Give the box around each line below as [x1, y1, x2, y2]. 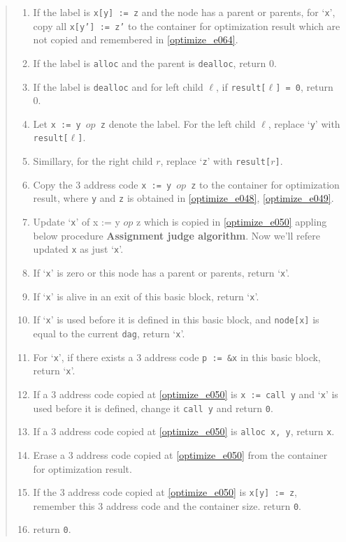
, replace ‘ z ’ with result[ [160, 154, 271, 168]
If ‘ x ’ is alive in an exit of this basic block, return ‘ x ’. [33, 288, 259, 303]
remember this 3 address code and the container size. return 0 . [33, 498, 301, 513]
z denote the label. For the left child [100, 116, 256, 131]
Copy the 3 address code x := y [33, 177, 172, 191]
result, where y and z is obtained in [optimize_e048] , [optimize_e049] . [33, 191, 334, 205]
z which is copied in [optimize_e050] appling [136, 214, 327, 229]
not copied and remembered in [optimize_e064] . [33, 32, 238, 47]
